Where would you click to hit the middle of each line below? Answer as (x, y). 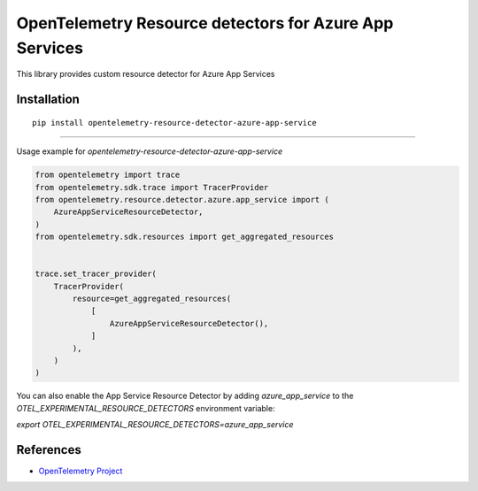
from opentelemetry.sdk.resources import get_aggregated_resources (185, 237)
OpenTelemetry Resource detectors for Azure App (205, 23)
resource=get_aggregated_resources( (152, 299)
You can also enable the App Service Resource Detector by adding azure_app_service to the (185, 396)
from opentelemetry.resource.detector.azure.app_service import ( (182, 199)
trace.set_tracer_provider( (96, 274)
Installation (48, 100)
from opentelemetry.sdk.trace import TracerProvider (152, 187)
